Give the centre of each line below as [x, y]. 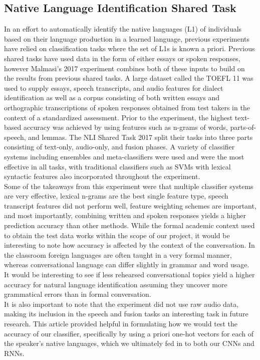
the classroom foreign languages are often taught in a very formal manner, [118, 254]
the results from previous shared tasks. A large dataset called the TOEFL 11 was [129, 78]
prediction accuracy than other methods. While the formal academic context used [129, 225]
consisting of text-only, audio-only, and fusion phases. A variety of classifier [119, 147]
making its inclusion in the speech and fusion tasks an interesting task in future [126, 314]
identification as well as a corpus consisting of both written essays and [112, 98]
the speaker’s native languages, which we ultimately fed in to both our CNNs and [129, 343]
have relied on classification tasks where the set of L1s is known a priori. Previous [129, 48]
